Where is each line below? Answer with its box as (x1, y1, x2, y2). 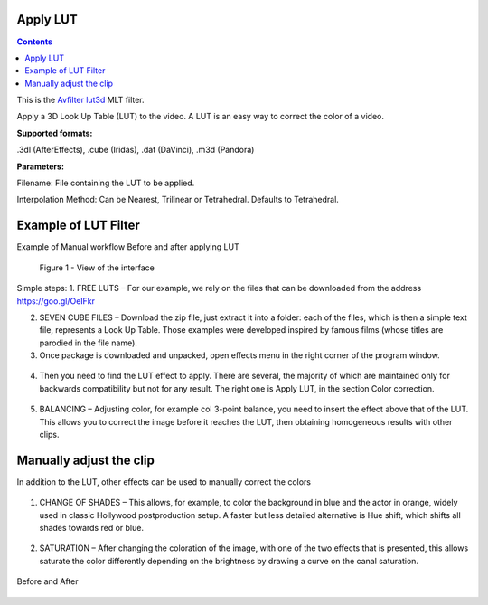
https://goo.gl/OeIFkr (16, 295, 95, 307)
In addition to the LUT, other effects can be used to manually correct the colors (16, 476, 312, 487)
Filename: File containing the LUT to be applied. (16, 177, 195, 189)
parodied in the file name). (39, 337, 137, 348)
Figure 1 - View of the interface (39, 262, 155, 273)
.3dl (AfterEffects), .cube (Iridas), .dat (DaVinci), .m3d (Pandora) (16, 145, 255, 156)
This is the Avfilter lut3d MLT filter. (16, 95, 145, 106)
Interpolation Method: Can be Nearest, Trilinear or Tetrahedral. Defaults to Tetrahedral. (16, 194, 339, 205)
